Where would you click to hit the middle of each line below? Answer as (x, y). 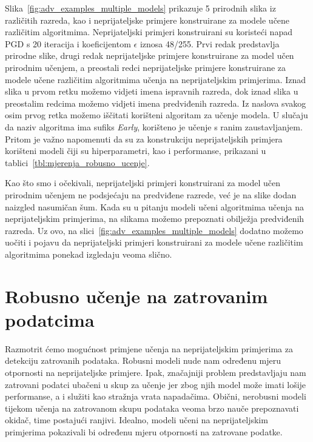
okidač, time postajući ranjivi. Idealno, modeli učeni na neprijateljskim (136, 420)
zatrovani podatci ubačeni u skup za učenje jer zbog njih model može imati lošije (156, 384)
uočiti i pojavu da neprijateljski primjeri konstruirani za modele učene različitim (154, 242)
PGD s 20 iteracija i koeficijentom (68, 43)
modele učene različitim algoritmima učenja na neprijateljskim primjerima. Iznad (156, 79)
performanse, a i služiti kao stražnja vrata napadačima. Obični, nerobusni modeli (156, 396)
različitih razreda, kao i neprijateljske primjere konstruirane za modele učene (147, 20)
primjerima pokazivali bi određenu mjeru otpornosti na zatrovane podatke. (144, 431)
